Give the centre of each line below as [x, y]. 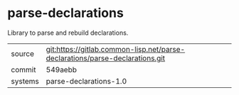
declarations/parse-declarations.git [106, 58]
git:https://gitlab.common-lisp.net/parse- [116, 49]
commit [23, 69]
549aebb [61, 69]
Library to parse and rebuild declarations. [68, 33]
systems [25, 81]
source [22, 53]
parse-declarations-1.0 [86, 81]
